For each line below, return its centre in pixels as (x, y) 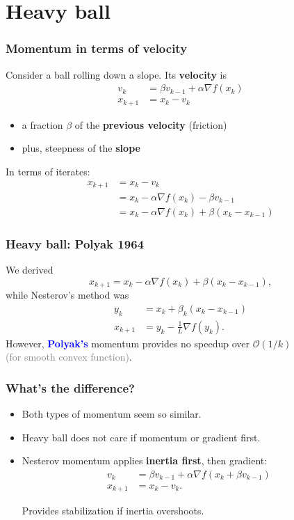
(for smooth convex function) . (69, 357)
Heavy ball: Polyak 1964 (75, 243)
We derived (30, 270)
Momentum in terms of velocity (97, 48)
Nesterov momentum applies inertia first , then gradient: (145, 460)
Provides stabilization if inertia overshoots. (113, 511)
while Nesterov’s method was (67, 295)
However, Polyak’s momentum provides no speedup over (128, 343)
